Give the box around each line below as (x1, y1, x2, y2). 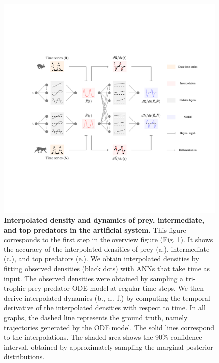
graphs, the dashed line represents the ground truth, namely (4, 312, 188, 322)
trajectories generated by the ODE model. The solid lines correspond (4, 322, 215, 332)
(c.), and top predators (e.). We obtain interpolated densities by (4, 253, 199, 264)
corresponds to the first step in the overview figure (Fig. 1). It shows (4, 234, 213, 244)
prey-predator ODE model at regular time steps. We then (28, 283, 204, 293)
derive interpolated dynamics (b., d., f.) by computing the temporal (4, 292, 210, 303)
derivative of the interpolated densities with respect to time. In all (4, 302, 206, 313)
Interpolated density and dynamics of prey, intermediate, (4, 215, 204, 225)
